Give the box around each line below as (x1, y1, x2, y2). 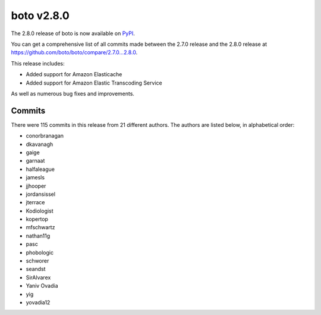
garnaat (26, 157, 45, 164)
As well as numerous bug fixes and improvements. (11, 90, 135, 97)
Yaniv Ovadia (26, 282, 59, 289)
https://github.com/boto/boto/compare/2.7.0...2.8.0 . (11, 49, 138, 56)
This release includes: (11, 60, 65, 67)
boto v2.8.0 (11, 9, 70, 22)
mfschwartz (26, 224, 55, 231)
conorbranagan (26, 132, 64, 139)
